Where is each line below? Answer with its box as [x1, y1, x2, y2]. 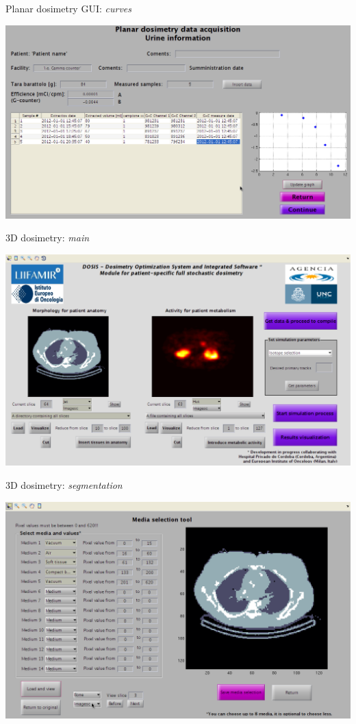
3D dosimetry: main [5, 230, 90, 245]
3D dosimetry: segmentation [5, 477, 123, 492]
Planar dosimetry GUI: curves [5, 1, 131, 15]
